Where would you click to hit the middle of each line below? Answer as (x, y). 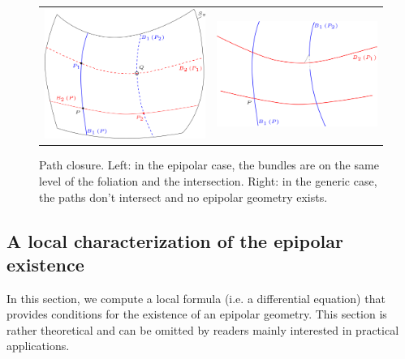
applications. (38, 346)
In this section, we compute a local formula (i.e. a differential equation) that (196, 298)
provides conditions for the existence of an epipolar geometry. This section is (197, 314)
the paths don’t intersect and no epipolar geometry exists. (183, 197)
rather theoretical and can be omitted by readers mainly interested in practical (203, 329)
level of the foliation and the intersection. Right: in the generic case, (208, 180)
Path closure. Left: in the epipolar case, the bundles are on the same (209, 165)
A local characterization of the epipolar (175, 240)
